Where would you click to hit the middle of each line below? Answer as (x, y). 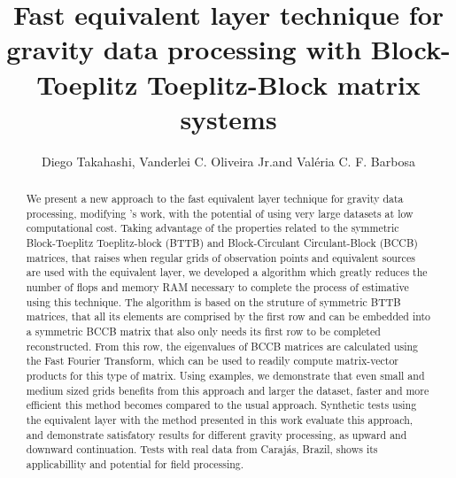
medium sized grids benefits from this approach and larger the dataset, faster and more (228, 390)
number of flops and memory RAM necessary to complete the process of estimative (217, 287)
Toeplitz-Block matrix (283, 84)
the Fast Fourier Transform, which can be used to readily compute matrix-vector (213, 361)
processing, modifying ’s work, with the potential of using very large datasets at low (220, 213)
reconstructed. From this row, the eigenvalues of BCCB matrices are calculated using (222, 346)
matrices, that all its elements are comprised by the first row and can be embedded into (228, 316)
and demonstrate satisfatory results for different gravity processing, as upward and (216, 434)
